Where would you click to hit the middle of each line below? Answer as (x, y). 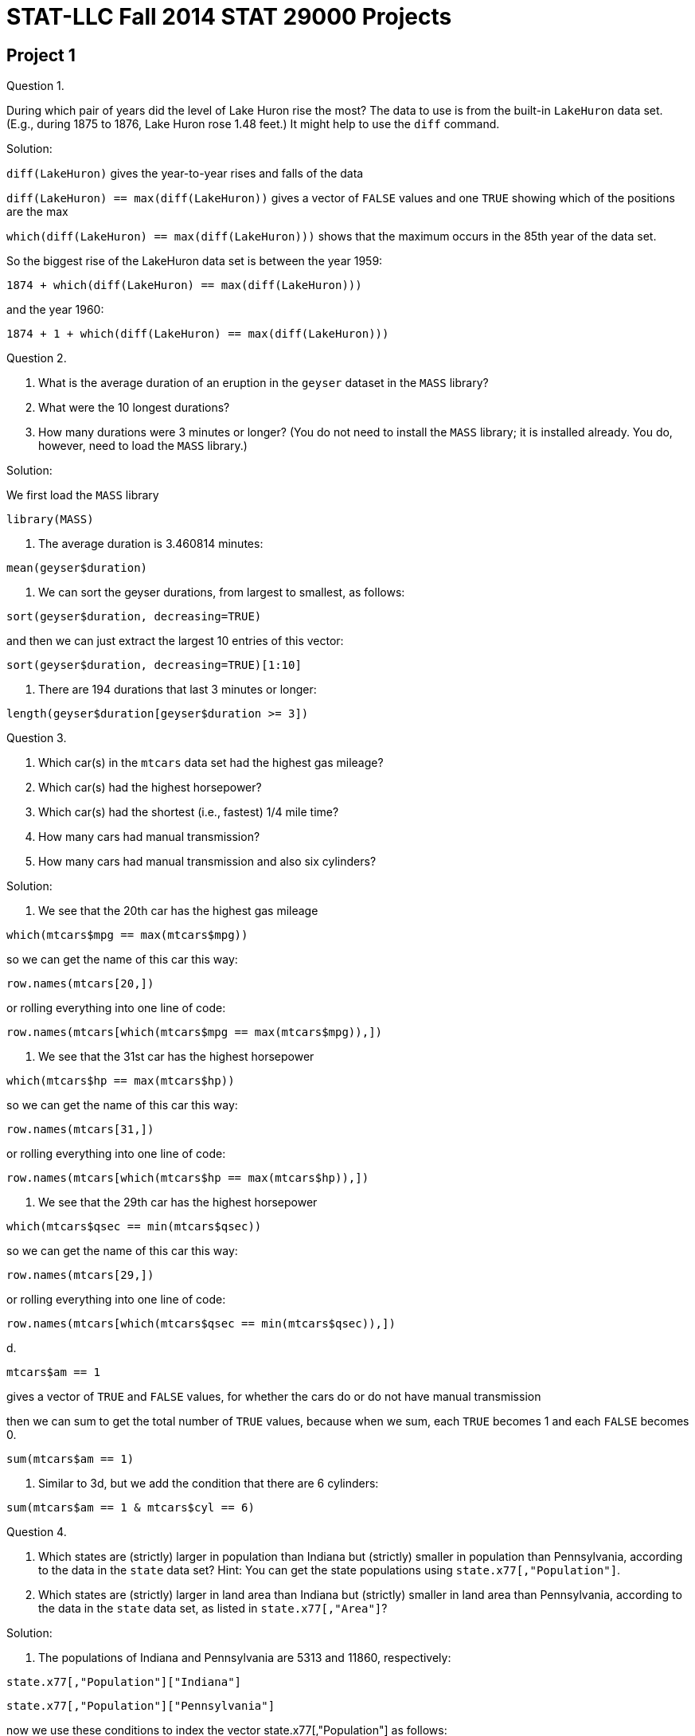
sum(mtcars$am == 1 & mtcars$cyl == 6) (131, 1508)
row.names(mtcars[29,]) (80, 1275)
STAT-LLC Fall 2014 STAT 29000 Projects (229, 17)
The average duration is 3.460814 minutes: (151, 544)
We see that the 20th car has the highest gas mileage (178, 911)
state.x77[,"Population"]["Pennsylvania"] (141, 1706)
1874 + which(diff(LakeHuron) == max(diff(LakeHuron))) (184, 285)
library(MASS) (50, 520)
